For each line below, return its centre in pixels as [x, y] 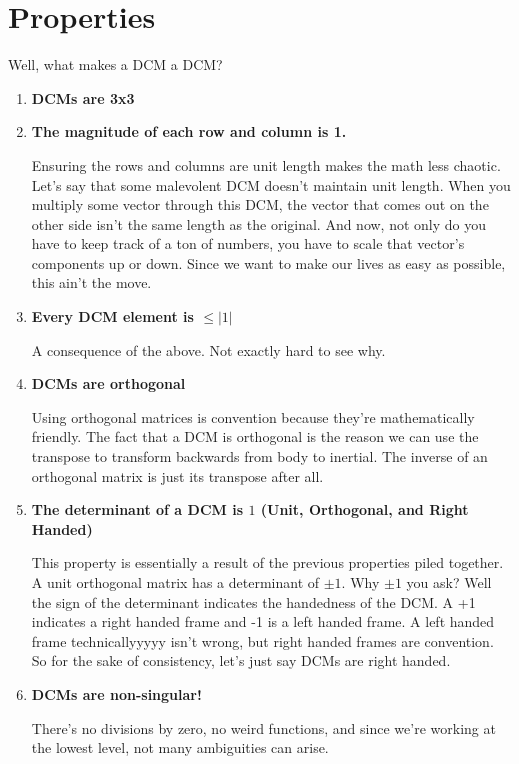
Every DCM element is [112, 316]
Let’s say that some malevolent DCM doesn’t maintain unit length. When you [271, 184]
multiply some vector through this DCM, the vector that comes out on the [260, 204]
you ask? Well [449, 582]
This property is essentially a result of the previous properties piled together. [267, 562]
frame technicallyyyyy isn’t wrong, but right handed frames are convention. [262, 640]
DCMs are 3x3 [83, 97]
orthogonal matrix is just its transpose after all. [177, 475]
